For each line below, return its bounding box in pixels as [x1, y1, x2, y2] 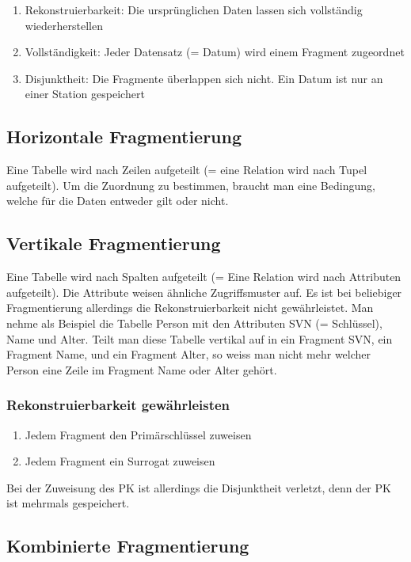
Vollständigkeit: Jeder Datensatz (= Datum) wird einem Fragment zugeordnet [25, 44, 405, 60]
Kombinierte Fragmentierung [6, 534, 249, 558]
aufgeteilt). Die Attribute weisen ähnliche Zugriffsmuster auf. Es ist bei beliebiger [6, 283, 402, 300]
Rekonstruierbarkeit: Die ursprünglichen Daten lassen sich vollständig [25, 2, 363, 17]
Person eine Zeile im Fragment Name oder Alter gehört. [6, 361, 277, 378]
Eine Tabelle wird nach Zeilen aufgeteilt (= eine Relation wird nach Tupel [6, 161, 367, 178]
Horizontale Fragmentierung [6, 124, 242, 149]
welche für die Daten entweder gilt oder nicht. [6, 192, 229, 209]
